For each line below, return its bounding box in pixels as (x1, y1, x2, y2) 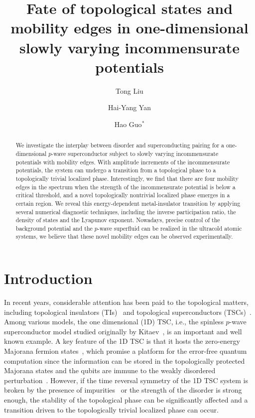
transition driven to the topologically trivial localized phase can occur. (4, 404, 219, 415)
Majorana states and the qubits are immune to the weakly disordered (4, 365, 216, 376)
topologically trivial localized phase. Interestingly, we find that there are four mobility (15, 174, 239, 182)
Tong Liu (116, 85, 143, 96)
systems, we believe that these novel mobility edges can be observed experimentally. (15, 232, 233, 241)
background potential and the (15, 224, 93, 232)
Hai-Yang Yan (108, 102, 151, 113)
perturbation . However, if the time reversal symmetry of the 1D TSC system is (4, 375, 248, 385)
